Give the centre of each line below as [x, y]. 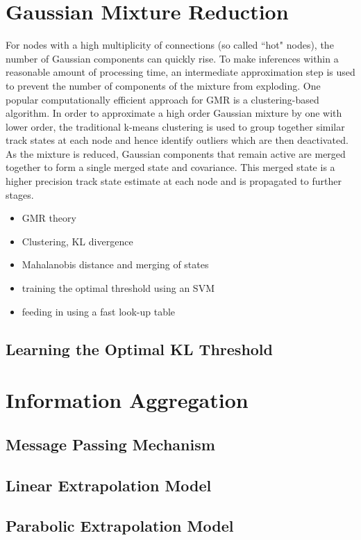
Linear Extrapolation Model [109, 485]
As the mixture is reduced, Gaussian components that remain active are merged [176, 153]
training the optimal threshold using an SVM [118, 288]
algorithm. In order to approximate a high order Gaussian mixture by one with [174, 113]
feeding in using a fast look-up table [99, 311]
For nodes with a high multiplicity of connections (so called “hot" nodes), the [170, 45]
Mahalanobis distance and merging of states [115, 264]
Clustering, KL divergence [77, 241]
